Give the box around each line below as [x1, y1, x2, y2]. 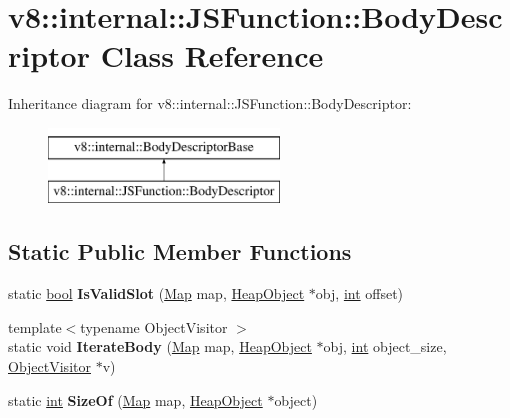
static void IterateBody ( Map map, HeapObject [8, 336, 312, 357]
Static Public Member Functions [8, 236, 352, 267]
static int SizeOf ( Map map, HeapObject [8, 389, 263, 410]
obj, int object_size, [323, 336, 447, 357]
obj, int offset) [315, 283, 404, 304]
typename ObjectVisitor [80, 316, 228, 337]
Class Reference [100, 35, 324, 76]
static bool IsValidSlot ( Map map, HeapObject [8, 283, 305, 304]
